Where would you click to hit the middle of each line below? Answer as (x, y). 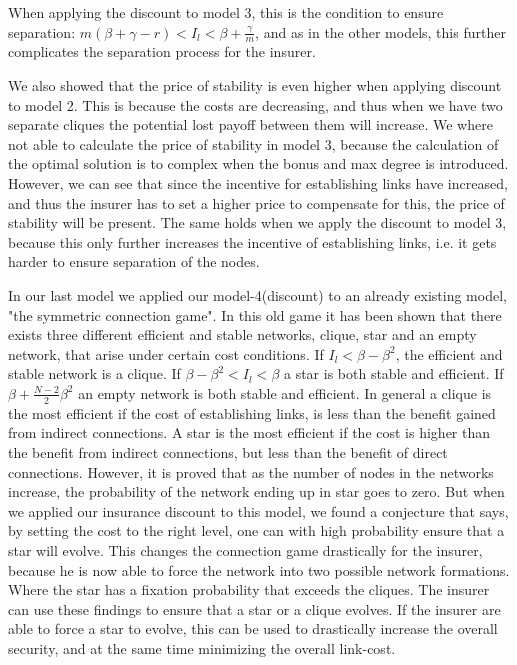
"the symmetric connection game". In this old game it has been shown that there (255, 314)
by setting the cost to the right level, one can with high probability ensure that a (256, 530)
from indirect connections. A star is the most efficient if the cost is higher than (249, 432)
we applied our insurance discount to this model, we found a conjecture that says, (258, 510)
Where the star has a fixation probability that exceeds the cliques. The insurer (249, 589)
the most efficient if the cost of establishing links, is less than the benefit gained (252, 412)
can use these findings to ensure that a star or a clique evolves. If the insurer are (254, 608)
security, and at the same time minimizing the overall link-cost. (202, 647)
